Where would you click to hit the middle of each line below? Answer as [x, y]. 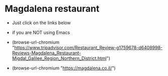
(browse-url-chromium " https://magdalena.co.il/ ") [64, 68]
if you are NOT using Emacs [41, 32]
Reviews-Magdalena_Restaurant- [47, 53]
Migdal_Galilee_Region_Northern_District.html [59, 58]
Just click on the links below [41, 23]
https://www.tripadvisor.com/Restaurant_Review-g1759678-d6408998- [89, 47]
